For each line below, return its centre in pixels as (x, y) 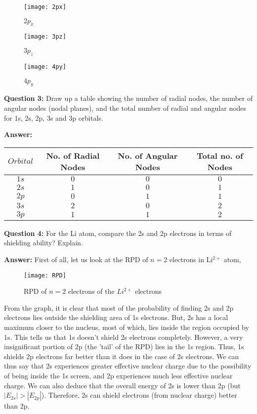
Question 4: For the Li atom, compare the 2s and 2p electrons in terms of (118, 233)
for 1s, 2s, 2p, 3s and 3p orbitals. (54, 117)
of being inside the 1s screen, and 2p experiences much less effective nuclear (118, 375)
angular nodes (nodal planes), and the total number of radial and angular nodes (125, 108)
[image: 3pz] (45, 37)
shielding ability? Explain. (43, 243)
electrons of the (91, 291)
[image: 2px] (45, 7)
